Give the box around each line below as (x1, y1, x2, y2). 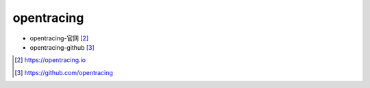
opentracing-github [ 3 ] (29, 43, 95, 51)
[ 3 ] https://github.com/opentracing (14, 68, 113, 76)
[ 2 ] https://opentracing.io (14, 56, 86, 64)
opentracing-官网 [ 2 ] (29, 34, 89, 42)
